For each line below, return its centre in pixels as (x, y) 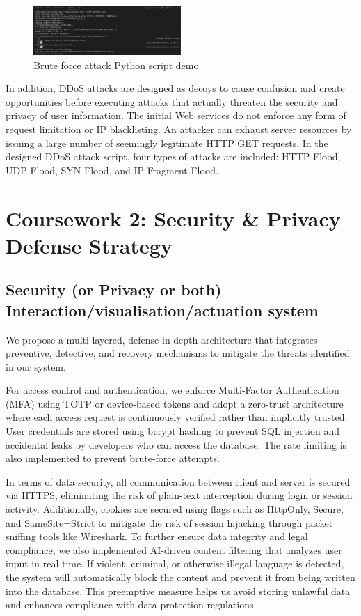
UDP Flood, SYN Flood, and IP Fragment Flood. (112, 170)
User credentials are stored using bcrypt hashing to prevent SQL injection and (173, 431)
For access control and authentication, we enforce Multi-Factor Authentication (173, 390)
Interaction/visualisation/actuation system (162, 310)
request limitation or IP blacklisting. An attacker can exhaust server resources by (179, 129)
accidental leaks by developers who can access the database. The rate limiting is (176, 444)
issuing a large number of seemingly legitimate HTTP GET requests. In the (167, 143)
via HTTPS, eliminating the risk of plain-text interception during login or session (179, 495)
